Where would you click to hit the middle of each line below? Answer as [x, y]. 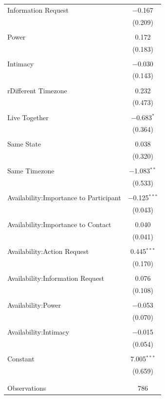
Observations [27, 388]
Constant [21, 358]
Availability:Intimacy [38, 332]
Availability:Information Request [56, 278]
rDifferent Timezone [37, 90]
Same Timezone [31, 171]
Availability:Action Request [48, 251]
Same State [24, 144]
